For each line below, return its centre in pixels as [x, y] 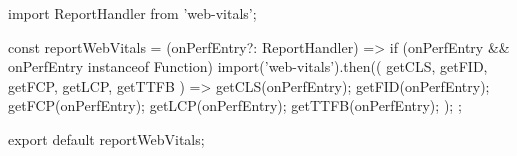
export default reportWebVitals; [106, 138]
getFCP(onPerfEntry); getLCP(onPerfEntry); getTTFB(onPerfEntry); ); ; [235, 105]
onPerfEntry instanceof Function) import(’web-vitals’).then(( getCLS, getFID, [248, 66]
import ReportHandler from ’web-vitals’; [132, 13]
